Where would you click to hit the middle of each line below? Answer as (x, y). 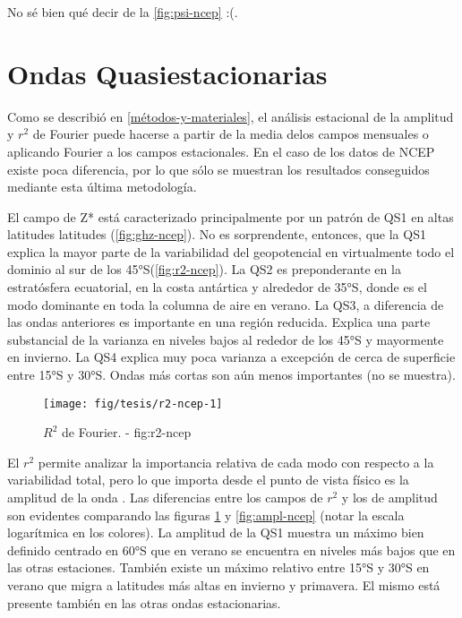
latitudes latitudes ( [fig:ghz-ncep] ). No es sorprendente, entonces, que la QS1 (217, 234)
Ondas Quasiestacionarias (167, 73)
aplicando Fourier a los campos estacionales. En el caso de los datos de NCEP (221, 151)
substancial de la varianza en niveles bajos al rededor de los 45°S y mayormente (226, 339)
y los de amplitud (389, 498)
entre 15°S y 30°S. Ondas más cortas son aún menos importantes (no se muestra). (231, 375)
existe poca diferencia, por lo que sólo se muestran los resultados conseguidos (218, 169)
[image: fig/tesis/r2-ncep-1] (133, 403)
